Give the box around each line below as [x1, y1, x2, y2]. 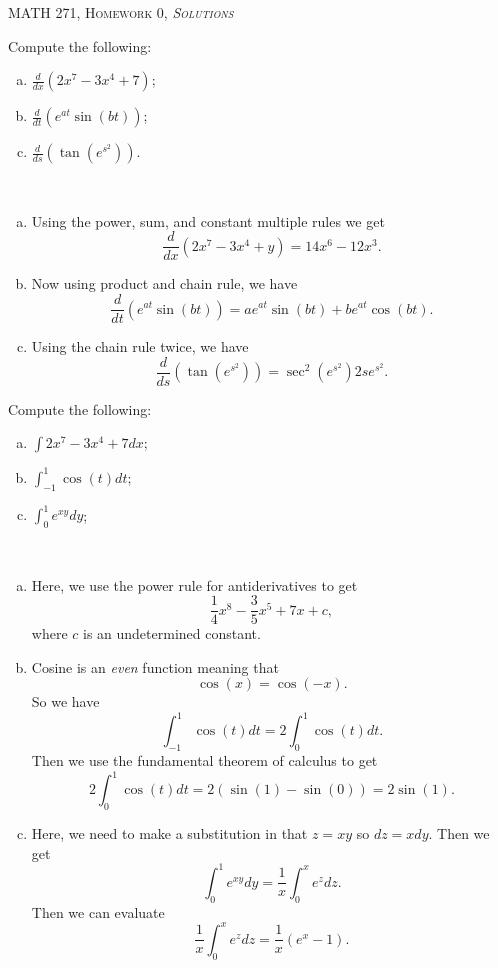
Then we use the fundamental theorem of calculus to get [31, 750, 378, 771]
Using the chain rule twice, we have [31, 336, 249, 357]
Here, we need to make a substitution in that [31, 823, 308, 844]
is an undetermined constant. [83, 623, 261, 644]
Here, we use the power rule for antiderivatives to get [31, 574, 358, 595]
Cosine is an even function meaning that [31, 656, 279, 677]
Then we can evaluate [31, 901, 165, 922]
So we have [31, 691, 100, 712]
